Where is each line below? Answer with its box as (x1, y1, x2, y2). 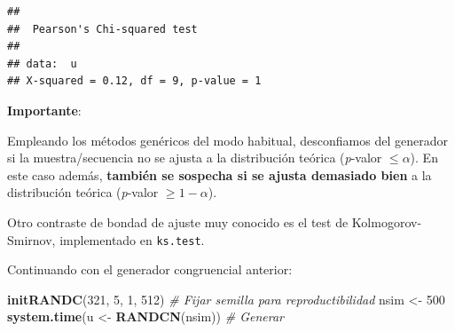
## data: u (7, 57, 77, 70)
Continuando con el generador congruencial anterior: (7, 260, 293, 279)
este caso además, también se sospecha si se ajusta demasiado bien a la (7, 165, 432, 184)
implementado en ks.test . (59, 230, 205, 249)
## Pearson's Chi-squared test (7, 22, 198, 36)
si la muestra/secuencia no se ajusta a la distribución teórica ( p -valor (7, 148, 382, 167)
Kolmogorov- (351, 212, 422, 231)
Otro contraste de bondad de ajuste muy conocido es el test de (7, 212, 349, 231)
